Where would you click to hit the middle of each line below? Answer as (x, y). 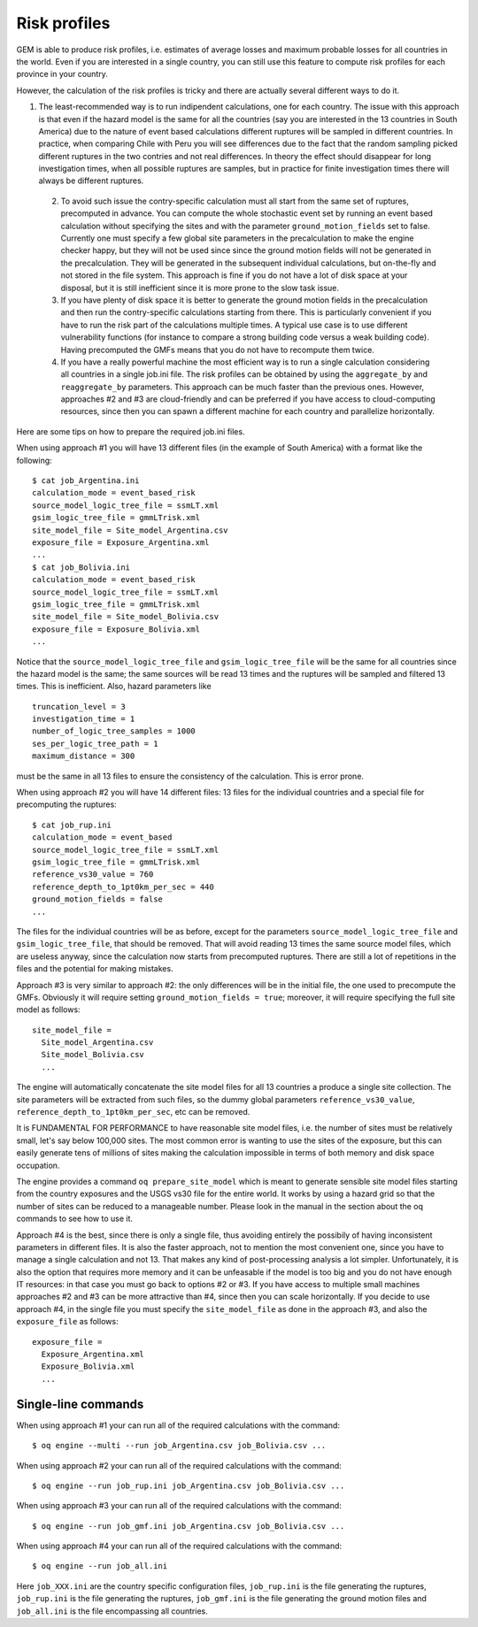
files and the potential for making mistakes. (95, 969)
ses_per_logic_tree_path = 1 (95, 744)
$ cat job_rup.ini (72, 825)
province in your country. (62, 74)
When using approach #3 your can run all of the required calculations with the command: (179, 1506)
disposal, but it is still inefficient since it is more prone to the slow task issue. (200, 288)
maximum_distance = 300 (84, 756)
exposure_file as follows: (67, 1322)
